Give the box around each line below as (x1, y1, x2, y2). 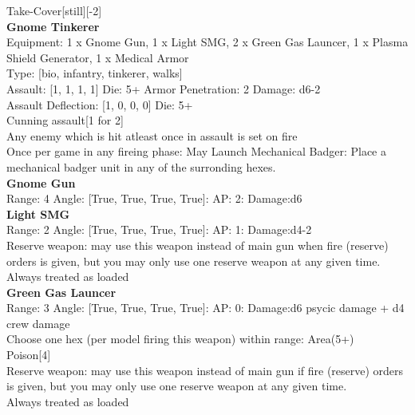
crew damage (6, 314, 70, 331)
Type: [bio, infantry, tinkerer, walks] (6, 65, 183, 81)
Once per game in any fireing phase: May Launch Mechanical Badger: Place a (6, 143, 386, 160)
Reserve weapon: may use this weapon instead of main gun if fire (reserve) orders (6, 362, 404, 378)
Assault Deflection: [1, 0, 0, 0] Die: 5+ (6, 96, 193, 113)
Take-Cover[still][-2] (6, 2, 102, 18)
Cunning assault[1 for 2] (6, 112, 124, 128)
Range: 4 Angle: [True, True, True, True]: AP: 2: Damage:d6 (6, 190, 302, 207)
